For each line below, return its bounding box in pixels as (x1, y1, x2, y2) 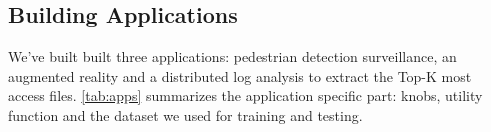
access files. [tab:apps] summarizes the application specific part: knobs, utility (8, 85, 483, 106)
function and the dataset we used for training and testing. (8, 104, 363, 125)
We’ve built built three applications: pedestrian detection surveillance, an (8, 46, 457, 67)
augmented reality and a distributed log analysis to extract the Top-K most (8, 65, 472, 86)
